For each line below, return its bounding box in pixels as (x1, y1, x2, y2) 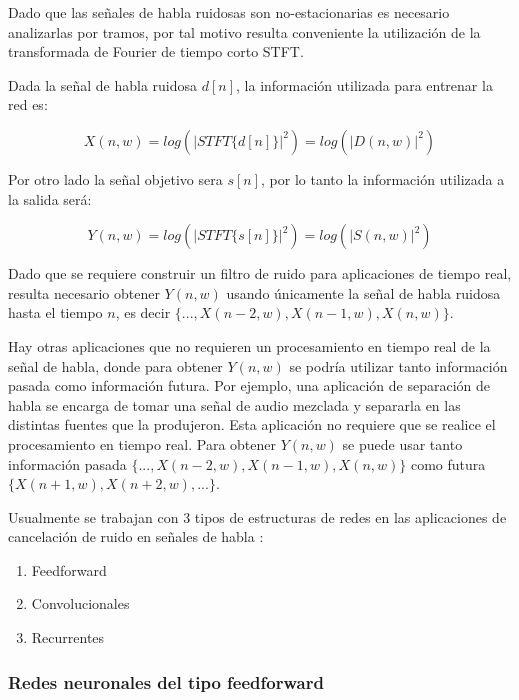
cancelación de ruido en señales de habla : (8, 526, 264, 547)
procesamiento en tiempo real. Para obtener (8, 433, 276, 454)
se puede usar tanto (342, 433, 463, 454)
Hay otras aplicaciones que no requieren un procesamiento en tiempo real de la (8, 335, 491, 356)
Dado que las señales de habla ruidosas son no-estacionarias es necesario (8, 2, 450, 22)
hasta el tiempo (8, 302, 103, 323)
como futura (410, 453, 486, 474)
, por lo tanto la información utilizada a (261, 168, 505, 189)
